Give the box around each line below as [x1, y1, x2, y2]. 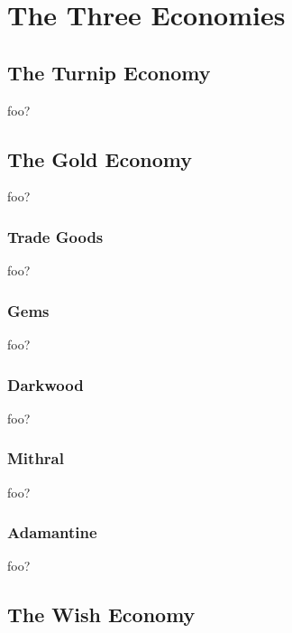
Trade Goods [7, 225, 104, 247]
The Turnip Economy [7, 58, 211, 86]
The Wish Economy [7, 600, 196, 628]
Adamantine [7, 521, 97, 544]
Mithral [7, 447, 64, 470]
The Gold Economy [7, 144, 192, 172]
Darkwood [7, 373, 84, 396]
